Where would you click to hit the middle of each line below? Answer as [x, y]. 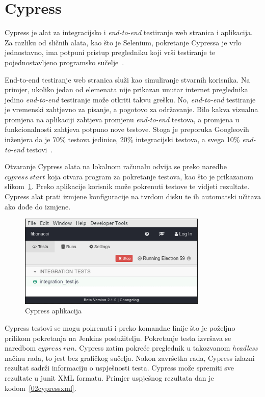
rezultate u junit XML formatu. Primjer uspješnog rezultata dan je [109, 378]
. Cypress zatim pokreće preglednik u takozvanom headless [166, 348]
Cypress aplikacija [54, 311]
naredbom [20, 348]
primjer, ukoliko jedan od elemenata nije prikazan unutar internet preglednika [126, 89]
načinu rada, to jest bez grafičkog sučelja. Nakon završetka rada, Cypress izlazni [130, 358]
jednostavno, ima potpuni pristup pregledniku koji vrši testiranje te [110, 52]
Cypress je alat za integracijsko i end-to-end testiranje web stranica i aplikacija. [129, 32]
